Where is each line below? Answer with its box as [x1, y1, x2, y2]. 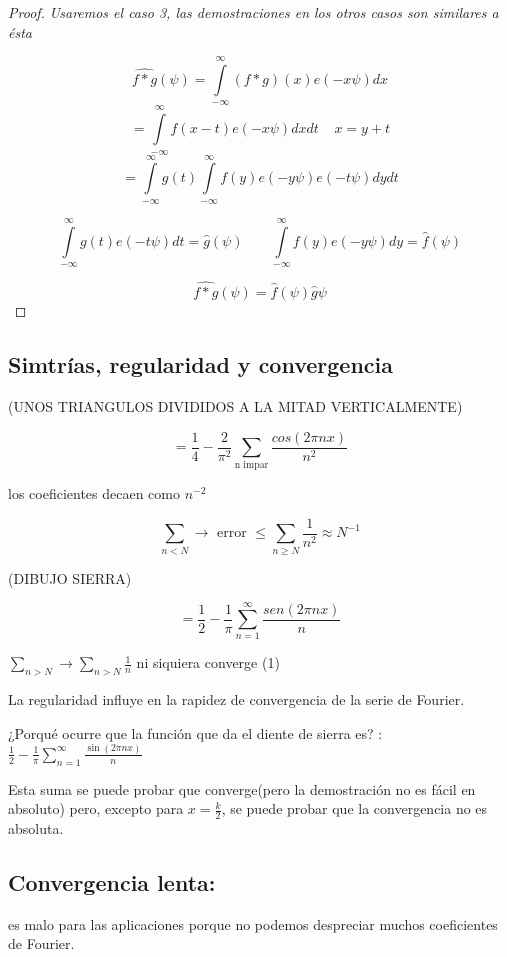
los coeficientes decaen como [8, 483, 180, 504]
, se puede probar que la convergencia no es [221, 798, 488, 819]
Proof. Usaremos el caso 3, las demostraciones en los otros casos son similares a [8, 2, 499, 22]
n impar [234, 460, 269, 471]
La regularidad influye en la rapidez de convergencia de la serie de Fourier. [8, 689, 465, 710]
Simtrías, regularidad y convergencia [8, 349, 394, 380]
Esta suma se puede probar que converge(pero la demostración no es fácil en [8, 778, 476, 799]
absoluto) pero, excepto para [8, 798, 184, 819]
